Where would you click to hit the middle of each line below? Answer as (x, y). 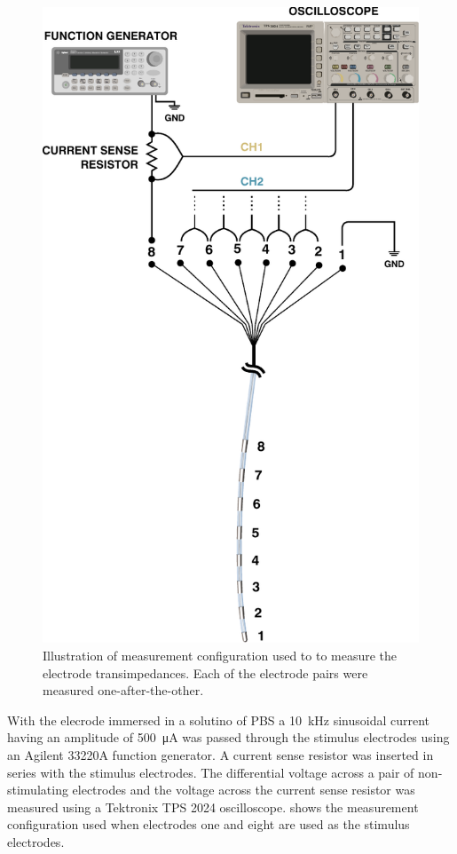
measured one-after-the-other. (123, 690)
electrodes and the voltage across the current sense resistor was (244, 790)
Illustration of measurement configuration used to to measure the (220, 656)
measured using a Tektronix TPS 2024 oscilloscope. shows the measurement (213, 807)
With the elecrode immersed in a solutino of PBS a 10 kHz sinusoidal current (219, 720)
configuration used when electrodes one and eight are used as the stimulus (209, 824)
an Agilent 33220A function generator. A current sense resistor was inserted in (221, 755)
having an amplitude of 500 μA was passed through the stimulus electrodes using (228, 737)
